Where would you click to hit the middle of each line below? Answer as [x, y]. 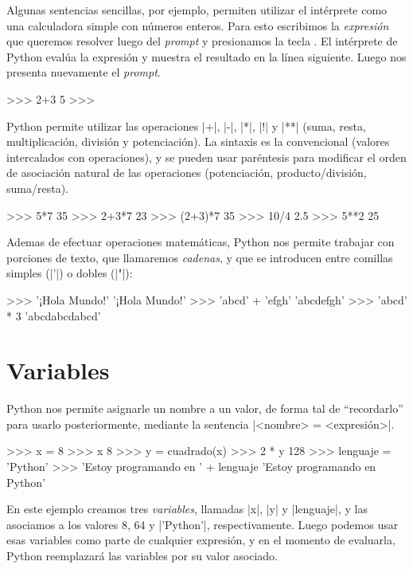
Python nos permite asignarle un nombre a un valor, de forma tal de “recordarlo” [205, 408]
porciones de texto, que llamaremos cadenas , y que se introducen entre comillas [200, 257]
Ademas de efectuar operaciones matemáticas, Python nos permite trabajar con [201, 242]
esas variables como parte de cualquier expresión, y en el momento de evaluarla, [201, 540]
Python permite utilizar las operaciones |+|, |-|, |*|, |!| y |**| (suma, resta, [186, 126]
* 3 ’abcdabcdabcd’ [54, 315]
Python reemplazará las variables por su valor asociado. [142, 555]
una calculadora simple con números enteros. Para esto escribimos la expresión [198, 25]
